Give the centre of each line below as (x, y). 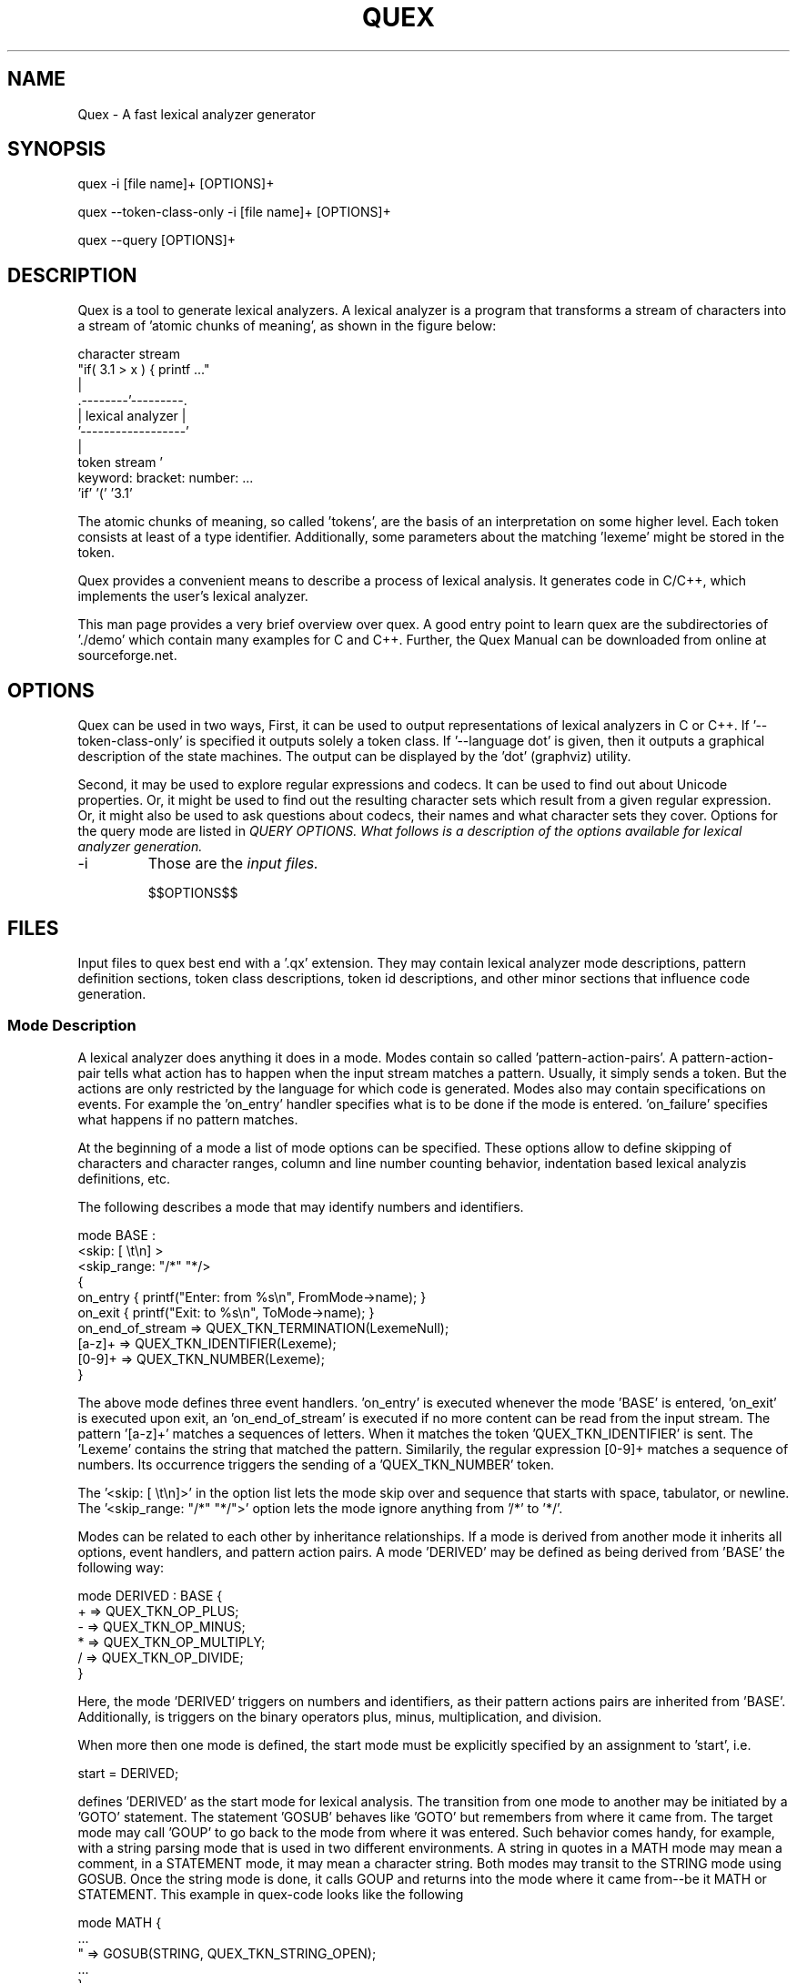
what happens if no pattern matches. (188, 1119)
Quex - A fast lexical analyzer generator (197, 114)
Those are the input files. (233, 864)
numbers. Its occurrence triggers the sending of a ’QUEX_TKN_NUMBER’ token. (316, 1464)
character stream (129, 354)
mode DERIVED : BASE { (150, 1595)
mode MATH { (120, 1922)
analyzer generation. (140, 847)
